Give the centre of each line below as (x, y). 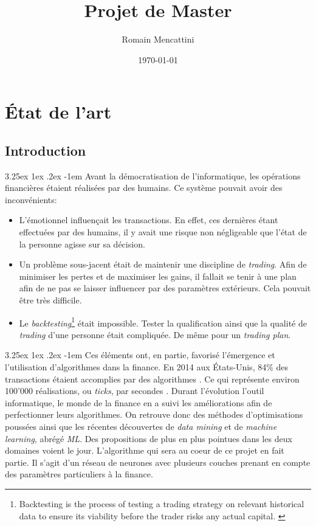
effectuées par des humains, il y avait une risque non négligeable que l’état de (163, 232)
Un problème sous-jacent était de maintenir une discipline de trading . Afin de (163, 264)
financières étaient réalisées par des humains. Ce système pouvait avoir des (144, 188)
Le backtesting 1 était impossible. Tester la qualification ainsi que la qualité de (163, 322)
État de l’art (58, 112)
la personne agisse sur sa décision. (82, 244)
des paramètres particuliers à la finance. (79, 474)
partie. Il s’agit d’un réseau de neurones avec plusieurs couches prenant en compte (158, 462)
